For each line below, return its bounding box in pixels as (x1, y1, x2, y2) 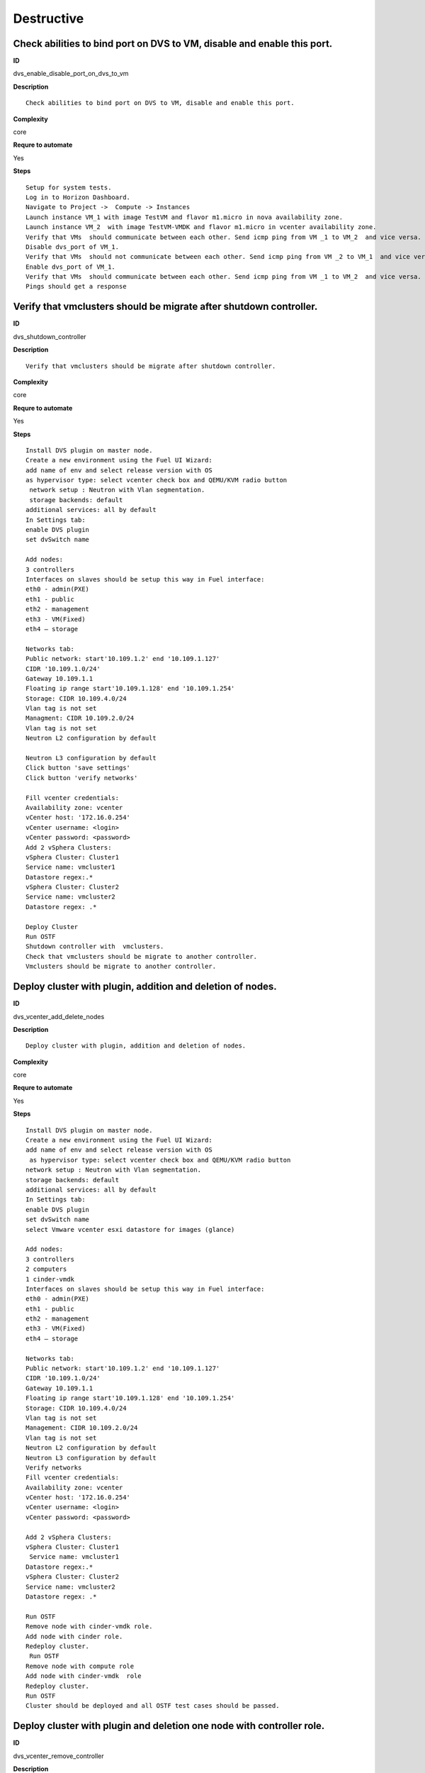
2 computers (25, 1265, 67, 1273)
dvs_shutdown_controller (13, 332, 86, 340)
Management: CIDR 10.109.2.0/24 (25, 1424, 138, 1432)
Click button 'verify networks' (25, 774, 138, 782)
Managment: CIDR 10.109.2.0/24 (25, 714, 135, 723)
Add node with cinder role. (25, 1632, 123, 1640)
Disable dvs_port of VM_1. (25, 243, 120, 251)
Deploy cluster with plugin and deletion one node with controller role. (13, 1720, 325, 1732)
